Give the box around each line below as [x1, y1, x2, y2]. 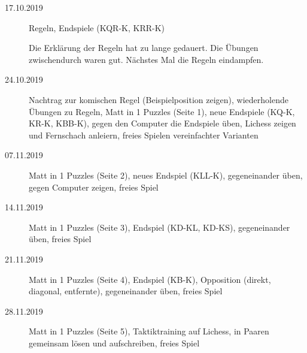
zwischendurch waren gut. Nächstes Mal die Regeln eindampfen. [29, 53, 264, 65]
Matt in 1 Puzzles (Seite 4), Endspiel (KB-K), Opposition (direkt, [29, 273, 271, 285]
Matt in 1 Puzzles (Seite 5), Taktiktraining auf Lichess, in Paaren [29, 325, 269, 337]
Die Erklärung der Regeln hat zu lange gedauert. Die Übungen [29, 41, 259, 54]
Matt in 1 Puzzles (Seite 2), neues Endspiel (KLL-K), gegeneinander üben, [29, 168, 303, 181]
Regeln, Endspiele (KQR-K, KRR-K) [29, 21, 165, 34]
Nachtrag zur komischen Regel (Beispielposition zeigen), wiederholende [29, 93, 288, 105]
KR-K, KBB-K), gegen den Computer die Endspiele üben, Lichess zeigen [29, 117, 296, 129]
